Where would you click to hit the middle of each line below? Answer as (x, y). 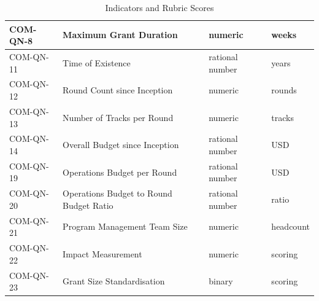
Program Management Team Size (125, 226)
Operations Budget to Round (117, 193)
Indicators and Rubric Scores (159, 7)
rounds (284, 90)
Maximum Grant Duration (120, 35)
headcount (290, 226)
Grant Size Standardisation (114, 281)
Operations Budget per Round (120, 172)
